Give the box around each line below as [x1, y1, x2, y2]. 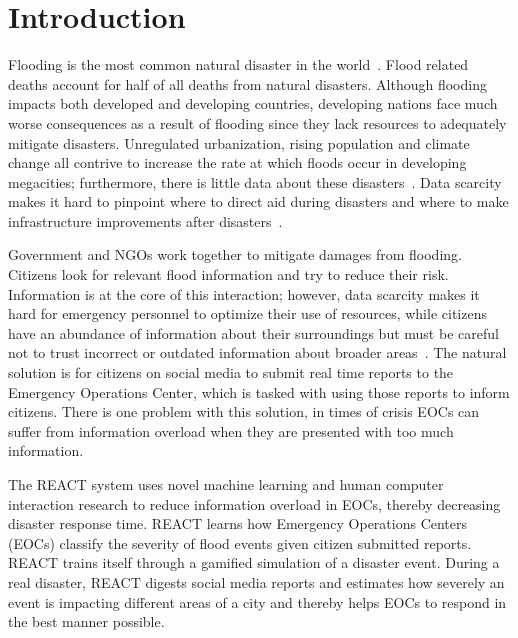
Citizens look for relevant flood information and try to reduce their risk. [8, 264, 449, 285]
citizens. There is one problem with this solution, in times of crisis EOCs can [8, 401, 480, 422]
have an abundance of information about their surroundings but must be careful [8, 322, 499, 343]
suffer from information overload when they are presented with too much [8, 420, 454, 441]
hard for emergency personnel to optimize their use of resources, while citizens [8, 303, 487, 324]
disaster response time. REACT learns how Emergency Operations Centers [8, 513, 468, 534]
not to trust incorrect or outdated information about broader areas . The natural [8, 342, 507, 363]
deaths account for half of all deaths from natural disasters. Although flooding [8, 73, 487, 94]
